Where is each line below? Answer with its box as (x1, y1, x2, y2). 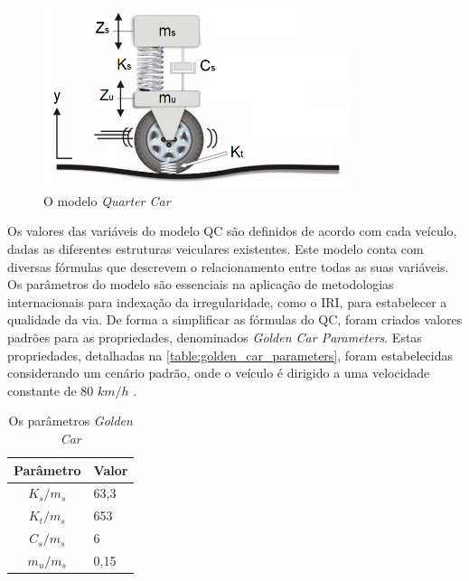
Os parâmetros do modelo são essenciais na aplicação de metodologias (7, 275, 394, 294)
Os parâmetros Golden (8, 411, 133, 430)
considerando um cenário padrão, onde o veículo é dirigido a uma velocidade (7, 363, 430, 382)
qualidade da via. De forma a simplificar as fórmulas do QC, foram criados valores (7, 310, 463, 329)
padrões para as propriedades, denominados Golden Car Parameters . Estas (7, 327, 422, 346)
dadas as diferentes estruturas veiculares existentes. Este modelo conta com (7, 239, 424, 258)
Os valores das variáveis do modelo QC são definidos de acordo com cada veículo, (7, 221, 457, 240)
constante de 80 (7, 380, 94, 399)
